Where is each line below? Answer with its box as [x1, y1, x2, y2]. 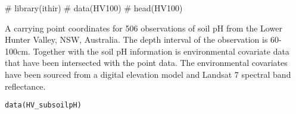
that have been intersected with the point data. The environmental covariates [5, 56, 288, 69]
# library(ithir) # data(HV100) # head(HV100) [5, 2, 183, 14]
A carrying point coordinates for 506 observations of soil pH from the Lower [5, 21, 282, 34]
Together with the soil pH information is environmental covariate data [33, 45, 289, 57]
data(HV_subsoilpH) [5, 101, 82, 110]
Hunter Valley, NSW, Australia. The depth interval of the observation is [5, 33, 268, 46]
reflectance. [5, 80, 46, 92]
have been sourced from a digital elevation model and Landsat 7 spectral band [5, 68, 291, 80]
